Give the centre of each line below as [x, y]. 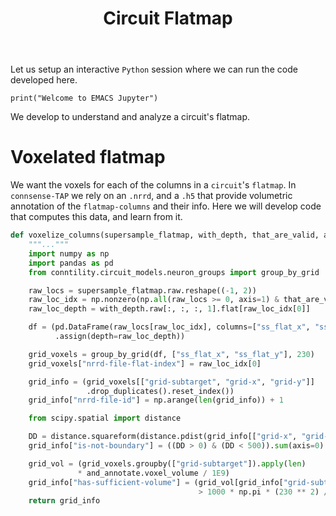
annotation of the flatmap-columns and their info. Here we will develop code [166, 206]
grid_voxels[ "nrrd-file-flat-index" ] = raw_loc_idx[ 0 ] [145, 363]
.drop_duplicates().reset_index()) [160, 391]
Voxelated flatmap [88, 157]
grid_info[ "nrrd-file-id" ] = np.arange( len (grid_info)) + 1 [156, 400]
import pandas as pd [71, 263]
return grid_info [64, 501]
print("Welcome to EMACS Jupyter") [84, 98]
